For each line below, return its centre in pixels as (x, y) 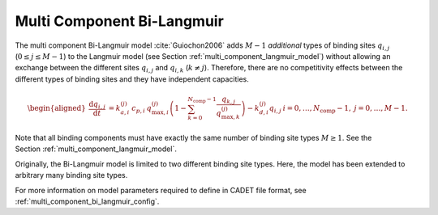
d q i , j (97, 105)
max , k (231, 117)
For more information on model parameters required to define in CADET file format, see (161, 190)
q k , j (229, 99)
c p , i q (142, 109)
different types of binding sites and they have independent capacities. (132, 79)
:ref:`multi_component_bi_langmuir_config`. (87, 201)
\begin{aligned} (57, 108)
